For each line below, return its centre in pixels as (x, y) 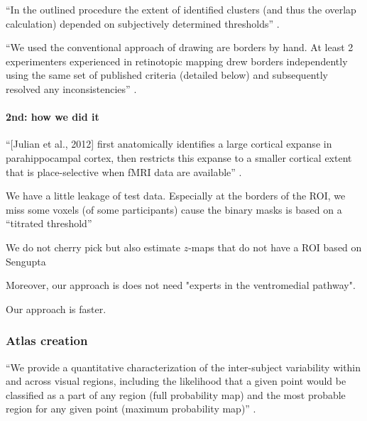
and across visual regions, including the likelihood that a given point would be (176, 381)
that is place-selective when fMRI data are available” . (124, 171)
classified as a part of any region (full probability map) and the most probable (176, 394)
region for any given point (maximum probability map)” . (131, 409)
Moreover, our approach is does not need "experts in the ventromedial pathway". (181, 285)
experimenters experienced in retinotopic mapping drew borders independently (177, 61)
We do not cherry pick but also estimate (93, 247)
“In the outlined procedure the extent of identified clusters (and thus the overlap (181, 9)
